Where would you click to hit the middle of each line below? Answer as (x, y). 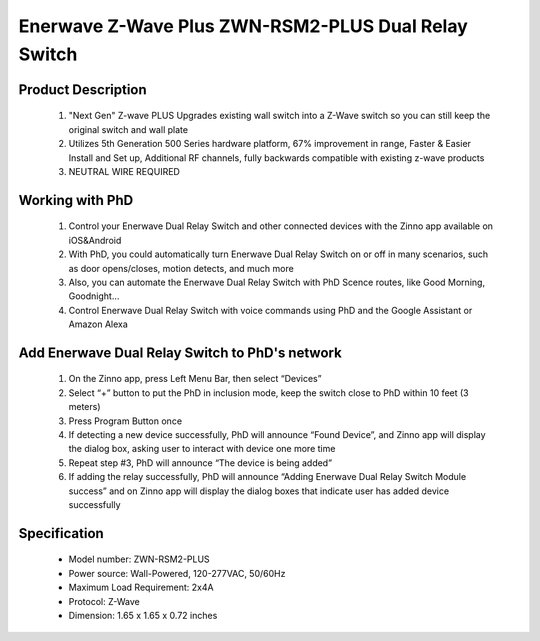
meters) (84, 407)
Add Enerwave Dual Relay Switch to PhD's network (180, 352)
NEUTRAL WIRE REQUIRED (124, 171)
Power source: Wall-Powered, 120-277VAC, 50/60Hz (177, 573)
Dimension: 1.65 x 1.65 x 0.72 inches (143, 615)
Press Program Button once (125, 421)
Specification (61, 533)
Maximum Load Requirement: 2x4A (141, 587)
